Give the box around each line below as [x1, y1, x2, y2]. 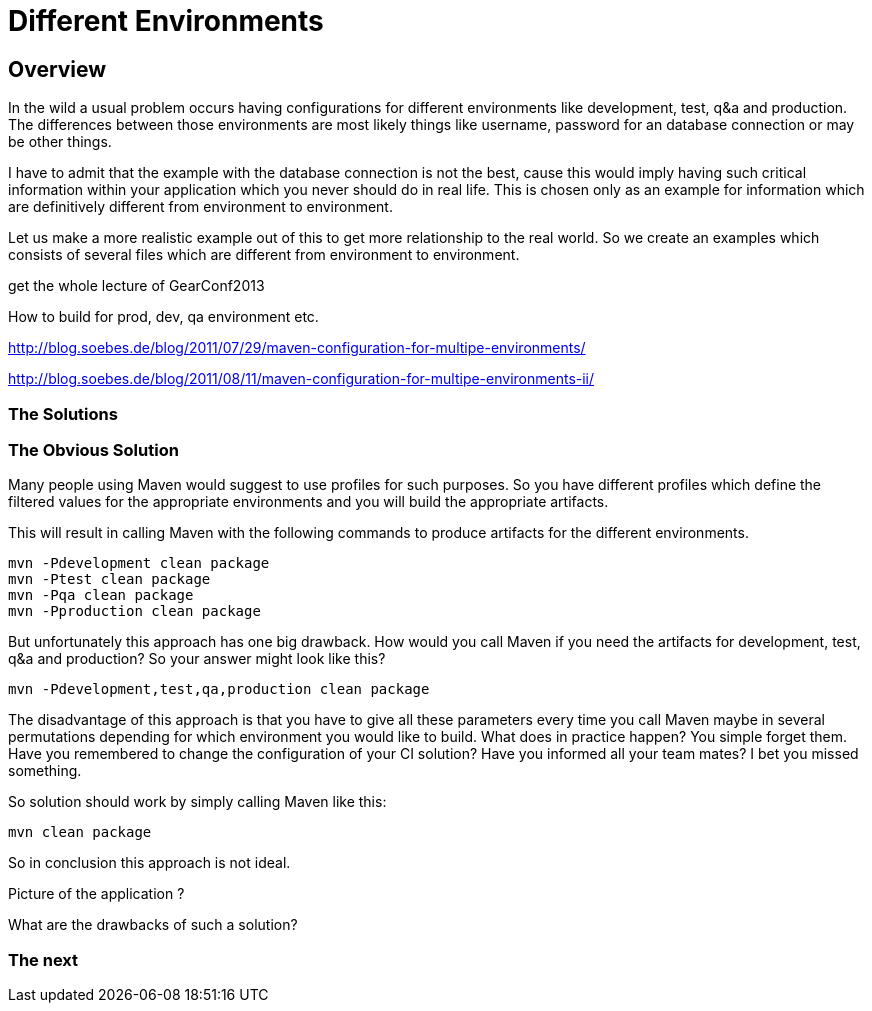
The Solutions [8, 403, 118, 424]
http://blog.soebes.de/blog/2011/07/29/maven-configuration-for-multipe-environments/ [8, 339, 586, 357]
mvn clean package [8, 824, 152, 841]
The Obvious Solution [8, 439, 179, 460]
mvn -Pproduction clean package [8, 603, 261, 620]
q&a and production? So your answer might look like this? [8, 650, 386, 668]
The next [8, 949, 79, 970]
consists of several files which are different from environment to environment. [8, 246, 520, 264]
